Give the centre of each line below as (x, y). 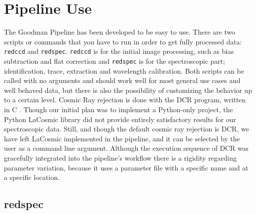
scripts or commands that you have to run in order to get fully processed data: (123, 41)
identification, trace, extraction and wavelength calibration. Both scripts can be (124, 70)
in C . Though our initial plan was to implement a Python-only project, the (118, 109)
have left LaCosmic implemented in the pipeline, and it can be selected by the (122, 138)
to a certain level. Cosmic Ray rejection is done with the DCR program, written (125, 100)
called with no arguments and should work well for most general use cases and (122, 80)
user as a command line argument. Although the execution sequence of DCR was (126, 148)
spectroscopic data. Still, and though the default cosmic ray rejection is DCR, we (127, 129)
